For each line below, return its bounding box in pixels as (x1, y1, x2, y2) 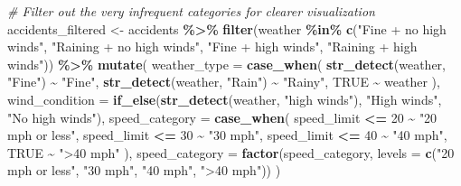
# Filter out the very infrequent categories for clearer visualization (7, 2, 375, 20)
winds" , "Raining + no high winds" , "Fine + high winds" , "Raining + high (7, 37, 418, 56)
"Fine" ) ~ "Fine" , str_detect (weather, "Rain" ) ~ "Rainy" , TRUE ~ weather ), (7, 72, 440, 91)
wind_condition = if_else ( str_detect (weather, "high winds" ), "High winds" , (7, 89, 442, 108)
